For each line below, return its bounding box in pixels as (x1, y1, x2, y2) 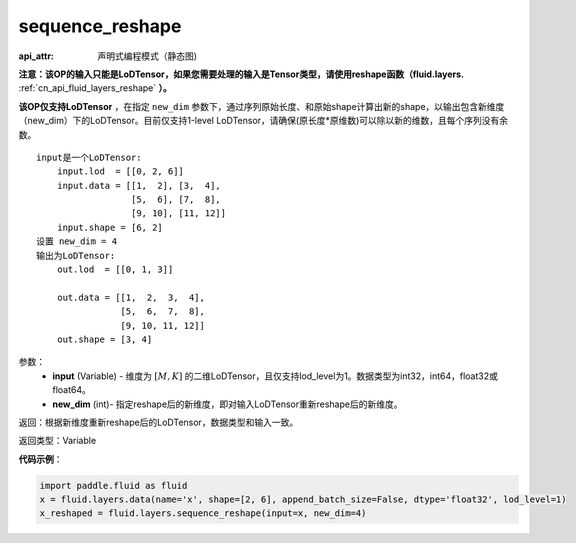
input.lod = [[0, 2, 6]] (56, 166, 185, 177)
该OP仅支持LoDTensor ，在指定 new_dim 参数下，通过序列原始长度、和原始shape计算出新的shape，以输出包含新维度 (18, 100, 505, 112)
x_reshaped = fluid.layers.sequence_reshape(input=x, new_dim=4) (39, 508, 367, 519)
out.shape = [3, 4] (56, 333, 153, 345)
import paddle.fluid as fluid (39, 480, 188, 491)
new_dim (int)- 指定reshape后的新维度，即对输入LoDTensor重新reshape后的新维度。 (52, 398, 403, 410)
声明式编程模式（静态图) (97, 50, 198, 62)
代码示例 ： (18, 453, 63, 465)
